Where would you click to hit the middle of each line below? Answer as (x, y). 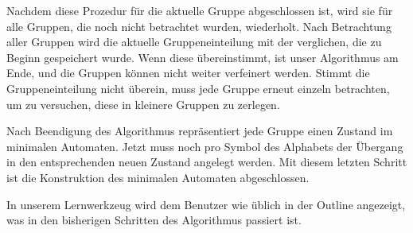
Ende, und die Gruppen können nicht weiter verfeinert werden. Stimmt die (188, 73)
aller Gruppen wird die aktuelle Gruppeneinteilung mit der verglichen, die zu (194, 42)
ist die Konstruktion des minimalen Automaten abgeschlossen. (158, 177)
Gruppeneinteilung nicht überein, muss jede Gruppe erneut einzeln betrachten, (198, 88)
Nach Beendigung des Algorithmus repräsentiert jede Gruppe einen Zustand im (200, 131)
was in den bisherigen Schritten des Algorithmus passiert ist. (154, 220)
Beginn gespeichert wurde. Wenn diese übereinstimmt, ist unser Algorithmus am (203, 57)
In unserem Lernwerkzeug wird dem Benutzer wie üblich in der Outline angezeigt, (206, 204)
